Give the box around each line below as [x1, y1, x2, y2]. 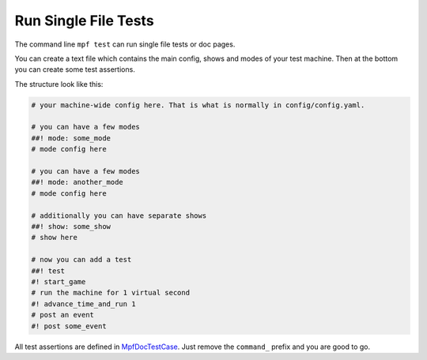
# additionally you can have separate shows [31, 211, 207, 220]
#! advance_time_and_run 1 [31, 299, 136, 308]
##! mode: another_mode [31, 178, 124, 187]
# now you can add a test [31, 255, 132, 264]
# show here [31, 233, 78, 242]
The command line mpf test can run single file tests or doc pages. [14, 39, 236, 49]
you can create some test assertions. [14, 65, 136, 74]
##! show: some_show [31, 222, 111, 231]
